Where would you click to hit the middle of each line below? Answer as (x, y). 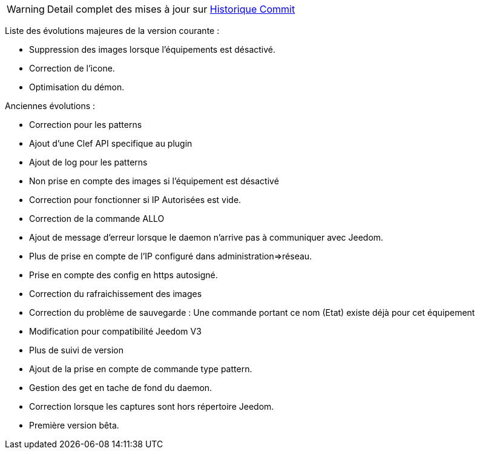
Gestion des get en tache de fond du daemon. (121, 388)
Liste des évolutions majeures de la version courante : (112, 31)
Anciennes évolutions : (50, 106)
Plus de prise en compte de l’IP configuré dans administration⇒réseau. (171, 256)
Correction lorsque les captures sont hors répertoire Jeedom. (152, 406)
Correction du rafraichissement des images (116, 294)
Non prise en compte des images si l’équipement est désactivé (154, 181)
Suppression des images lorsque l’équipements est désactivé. (153, 49)
